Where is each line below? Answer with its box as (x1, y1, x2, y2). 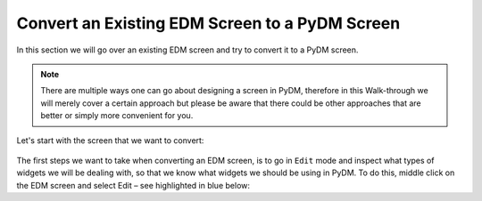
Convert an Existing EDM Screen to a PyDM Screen (16, 13, 401, 33)
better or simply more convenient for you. (40, 110, 194, 121)
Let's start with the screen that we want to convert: (16, 134, 204, 146)
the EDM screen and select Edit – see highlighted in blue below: (16, 180, 250, 190)
